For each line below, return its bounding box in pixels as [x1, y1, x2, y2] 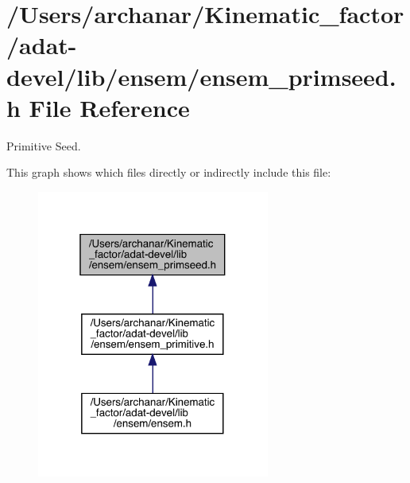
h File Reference [6, 91, 190, 123]
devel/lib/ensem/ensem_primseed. [6, 60, 396, 92]
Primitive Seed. [6, 137, 81, 154]
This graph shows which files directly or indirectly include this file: [6, 164, 331, 181]
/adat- [6, 29, 77, 61]
